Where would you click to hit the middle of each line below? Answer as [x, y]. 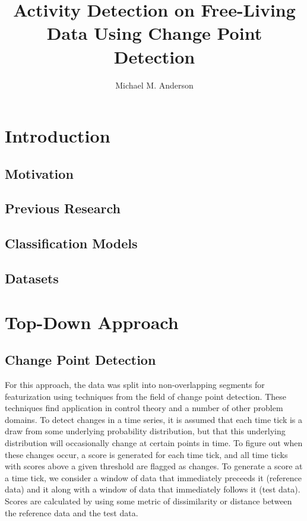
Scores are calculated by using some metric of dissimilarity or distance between [148, 501]
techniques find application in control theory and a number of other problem [144, 408]
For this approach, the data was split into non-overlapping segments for [135, 384]
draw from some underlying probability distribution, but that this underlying [145, 431]
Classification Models [71, 243]
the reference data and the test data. [72, 512]
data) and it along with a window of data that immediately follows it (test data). [153, 489]
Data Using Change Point [154, 33]
